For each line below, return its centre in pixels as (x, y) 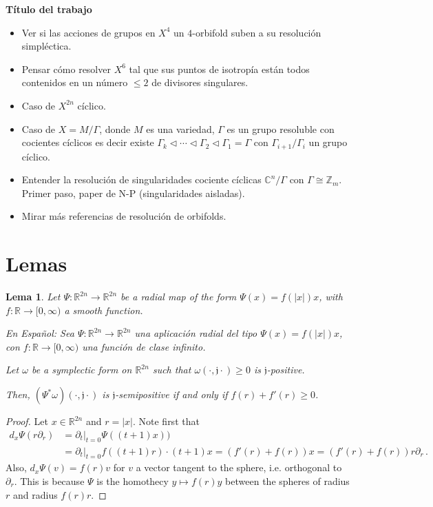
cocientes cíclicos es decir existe (88, 142)
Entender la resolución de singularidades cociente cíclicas (141, 179)
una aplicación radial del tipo (196, 333)
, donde (115, 128)
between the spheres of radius (287, 480)
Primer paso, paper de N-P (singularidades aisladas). (133, 193)
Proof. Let (27, 421)
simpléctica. (46, 46)
